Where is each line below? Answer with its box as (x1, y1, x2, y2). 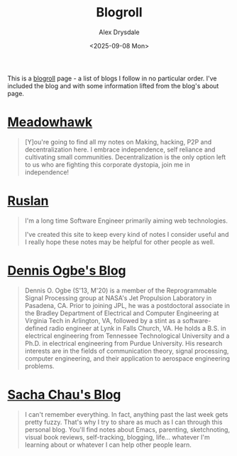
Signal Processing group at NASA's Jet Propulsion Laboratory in (24, 293, 212, 302)
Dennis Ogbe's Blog (7, 263, 126, 278)
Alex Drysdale (99, 28, 140, 36)
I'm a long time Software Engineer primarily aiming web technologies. (24, 216, 228, 225)
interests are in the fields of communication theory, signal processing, (24, 346, 229, 355)
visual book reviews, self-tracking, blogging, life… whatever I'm (24, 433, 211, 441)
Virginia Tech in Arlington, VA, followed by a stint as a (24, 316, 181, 324)
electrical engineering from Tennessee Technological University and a (24, 332, 230, 340)
